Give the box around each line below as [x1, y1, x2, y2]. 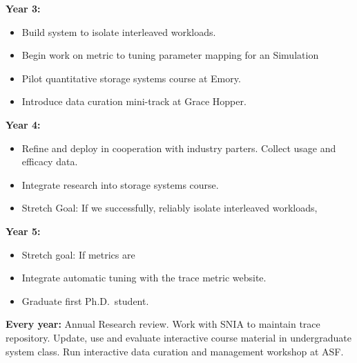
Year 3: [6, 1, 41, 15]
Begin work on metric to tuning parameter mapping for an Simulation [21, 48, 319, 62]
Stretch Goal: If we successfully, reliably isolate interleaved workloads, [21, 201, 318, 215]
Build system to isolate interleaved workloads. [21, 24, 216, 39]
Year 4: [6, 117, 41, 131]
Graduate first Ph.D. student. [21, 293, 149, 308]
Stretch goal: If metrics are [21, 247, 135, 261]
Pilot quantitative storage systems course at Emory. [21, 71, 241, 85]
